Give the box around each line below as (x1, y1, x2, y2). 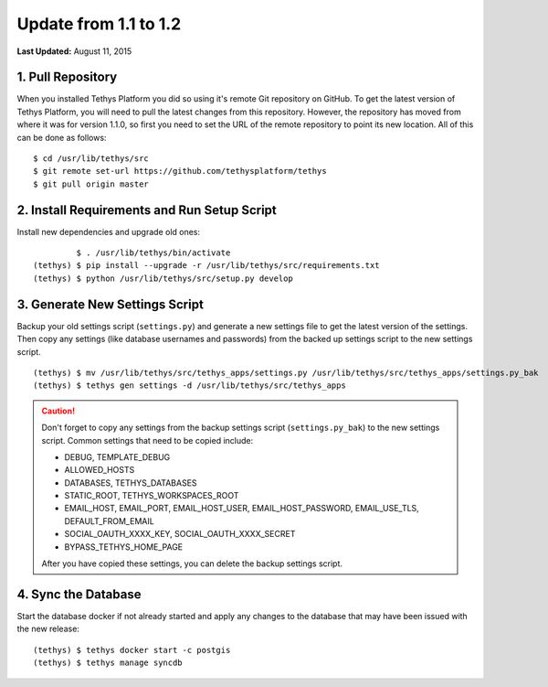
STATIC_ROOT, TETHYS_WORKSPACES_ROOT (64, 490, 239, 501)
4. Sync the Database (16, 586, 142, 602)
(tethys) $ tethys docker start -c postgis (33, 645, 231, 655)
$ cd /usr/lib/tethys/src (33, 154, 150, 164)
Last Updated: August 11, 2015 (16, 46, 132, 57)
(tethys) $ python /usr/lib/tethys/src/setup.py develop (33, 273, 294, 284)
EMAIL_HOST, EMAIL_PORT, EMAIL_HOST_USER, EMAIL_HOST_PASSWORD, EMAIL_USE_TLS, (64, 503, 419, 514)
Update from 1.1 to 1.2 (16, 14, 182, 34)
